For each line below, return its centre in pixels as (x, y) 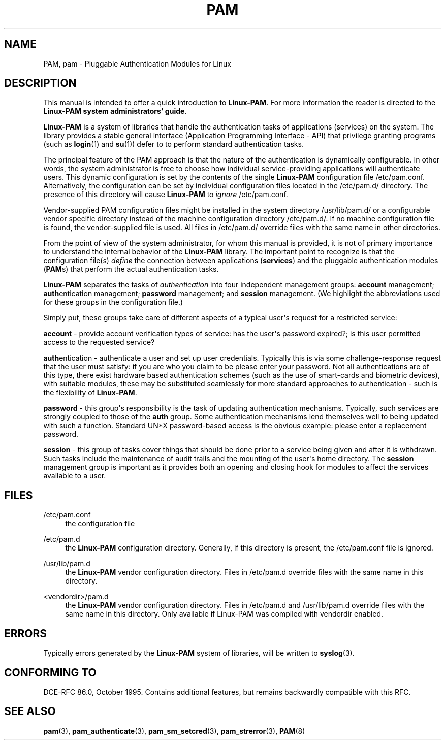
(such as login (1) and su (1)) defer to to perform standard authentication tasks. (173, 144)
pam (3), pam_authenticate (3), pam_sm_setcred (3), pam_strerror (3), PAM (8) (174, 731)
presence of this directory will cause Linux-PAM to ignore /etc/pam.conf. (166, 195)
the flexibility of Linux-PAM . (90, 393)
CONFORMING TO (50, 672)
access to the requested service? (99, 342)
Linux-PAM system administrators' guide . (115, 111)
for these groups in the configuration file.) (113, 302)
